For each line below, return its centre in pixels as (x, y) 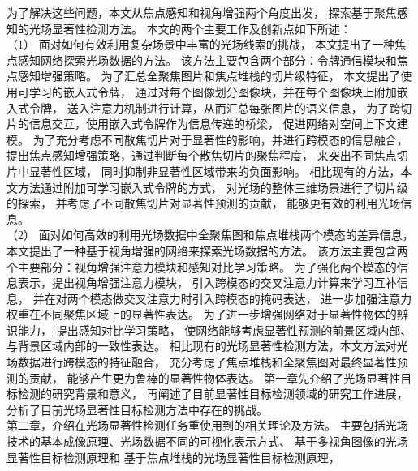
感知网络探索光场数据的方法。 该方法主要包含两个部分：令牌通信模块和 (207, 60)
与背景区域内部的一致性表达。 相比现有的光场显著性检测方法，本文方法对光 (207, 346)
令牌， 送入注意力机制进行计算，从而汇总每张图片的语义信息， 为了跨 (215, 107)
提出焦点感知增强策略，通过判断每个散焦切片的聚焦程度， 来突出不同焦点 (202, 155)
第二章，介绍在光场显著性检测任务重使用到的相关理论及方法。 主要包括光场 (207, 425)
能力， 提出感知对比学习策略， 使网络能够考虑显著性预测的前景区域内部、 (215, 330)
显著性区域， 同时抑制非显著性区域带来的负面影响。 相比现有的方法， (215, 171)
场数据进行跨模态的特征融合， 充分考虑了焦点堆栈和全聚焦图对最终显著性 (202, 362)
